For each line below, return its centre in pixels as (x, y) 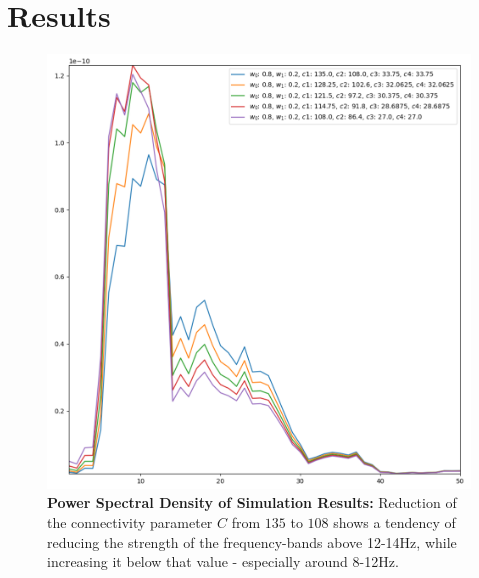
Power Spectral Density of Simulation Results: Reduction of (252, 502)
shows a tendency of (394, 521)
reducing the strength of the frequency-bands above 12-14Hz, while (252, 541)
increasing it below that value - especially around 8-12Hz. (223, 561)
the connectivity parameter (130, 521)
